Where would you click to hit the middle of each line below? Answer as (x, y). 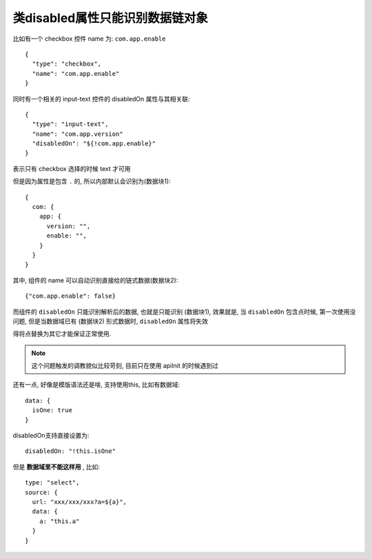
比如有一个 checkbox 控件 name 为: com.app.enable (89, 39)
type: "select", (52, 483)
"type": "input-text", (70, 124)
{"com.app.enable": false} (71, 296)
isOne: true (52, 410)
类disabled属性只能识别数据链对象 (110, 18)
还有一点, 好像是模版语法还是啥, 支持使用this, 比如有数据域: (96, 385)
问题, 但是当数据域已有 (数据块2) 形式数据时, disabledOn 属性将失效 (110, 321)
